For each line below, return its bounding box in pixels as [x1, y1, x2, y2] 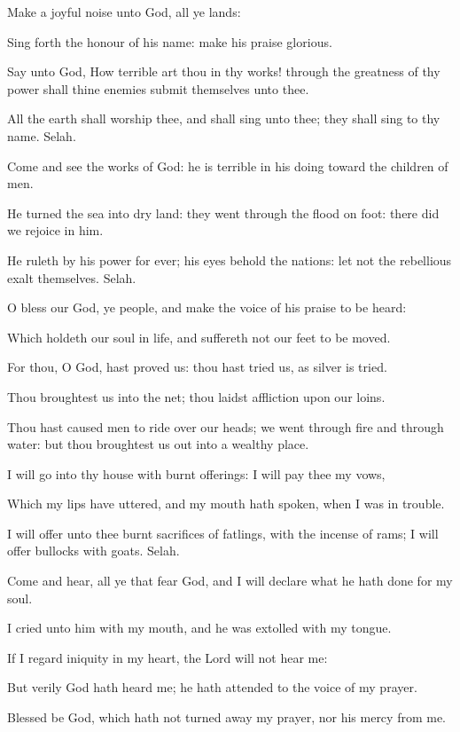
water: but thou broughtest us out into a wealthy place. [7, 435, 309, 453]
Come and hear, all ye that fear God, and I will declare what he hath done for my [7, 571, 453, 590]
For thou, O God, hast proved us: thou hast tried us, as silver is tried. [7, 358, 387, 376]
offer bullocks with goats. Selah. [7, 541, 180, 560]
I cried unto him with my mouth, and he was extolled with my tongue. [7, 618, 392, 637]
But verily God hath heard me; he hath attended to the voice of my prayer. [7, 678, 417, 697]
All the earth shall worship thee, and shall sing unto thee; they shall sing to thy [7, 109, 441, 128]
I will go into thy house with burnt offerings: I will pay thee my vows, [7, 464, 386, 483]
